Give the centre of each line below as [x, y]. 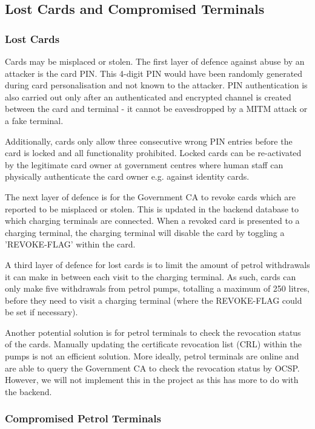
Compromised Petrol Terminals [83, 418]
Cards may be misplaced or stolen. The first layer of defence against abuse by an [155, 61]
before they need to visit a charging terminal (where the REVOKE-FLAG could [154, 300]
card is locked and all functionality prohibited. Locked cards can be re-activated [153, 153]
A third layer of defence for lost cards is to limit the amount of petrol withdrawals [157, 264]
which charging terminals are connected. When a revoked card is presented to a [152, 221]
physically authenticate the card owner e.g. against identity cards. [127, 176]
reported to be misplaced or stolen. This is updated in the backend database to [152, 208]
